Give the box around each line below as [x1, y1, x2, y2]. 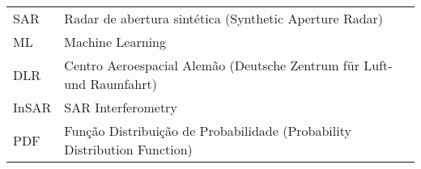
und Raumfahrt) [64, 74, 157, 93]
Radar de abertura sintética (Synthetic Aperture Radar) [64, 9, 384, 27]
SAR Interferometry [64, 98, 177, 116]
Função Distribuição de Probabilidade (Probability [64, 121, 351, 140]
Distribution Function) [64, 140, 193, 158]
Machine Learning [64, 32, 166, 51]
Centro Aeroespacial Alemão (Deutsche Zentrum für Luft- [64, 56, 393, 74]
